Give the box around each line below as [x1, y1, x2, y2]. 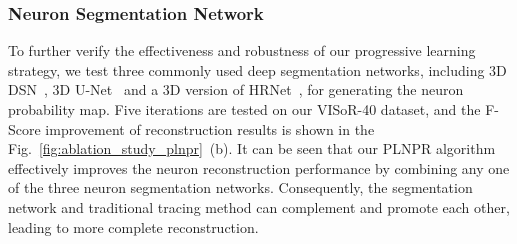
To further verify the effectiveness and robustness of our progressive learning [8, 40, 476, 61]
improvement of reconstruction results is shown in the [45, 118, 375, 139]
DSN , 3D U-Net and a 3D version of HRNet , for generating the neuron [8, 79, 464, 100]
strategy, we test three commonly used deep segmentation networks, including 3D [8, 59, 507, 80]
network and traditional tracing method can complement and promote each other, [8, 196, 510, 217]
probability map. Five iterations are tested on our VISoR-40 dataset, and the [8, 99, 481, 119]
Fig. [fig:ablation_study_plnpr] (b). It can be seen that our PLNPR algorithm [8, 138, 496, 159]
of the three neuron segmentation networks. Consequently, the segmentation [8, 177, 473, 198]
